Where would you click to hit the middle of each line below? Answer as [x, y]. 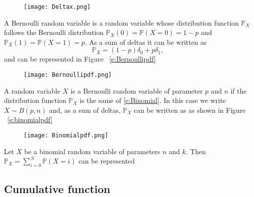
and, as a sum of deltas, [85, 110]
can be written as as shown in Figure [190, 110]
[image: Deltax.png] [57, 7]
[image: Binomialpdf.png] [66, 136]
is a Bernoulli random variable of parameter [137, 90]
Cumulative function [57, 188]
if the [238, 90]
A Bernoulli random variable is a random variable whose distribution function [122, 22]
